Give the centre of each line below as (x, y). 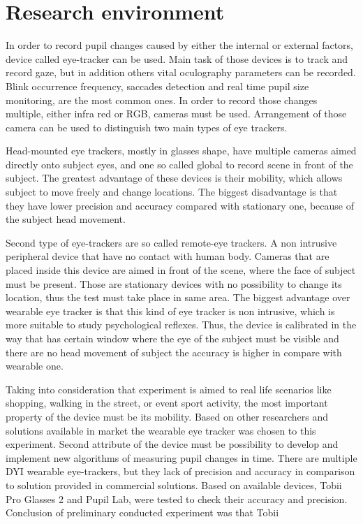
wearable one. (35, 366)
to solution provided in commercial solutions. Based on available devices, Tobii (174, 485)
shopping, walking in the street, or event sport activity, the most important (167, 403)
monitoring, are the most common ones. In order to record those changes (162, 100)
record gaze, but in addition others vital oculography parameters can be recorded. (181, 72)
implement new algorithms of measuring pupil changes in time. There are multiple (181, 457)
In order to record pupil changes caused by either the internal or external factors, (179, 45)
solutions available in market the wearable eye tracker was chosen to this (161, 430)
